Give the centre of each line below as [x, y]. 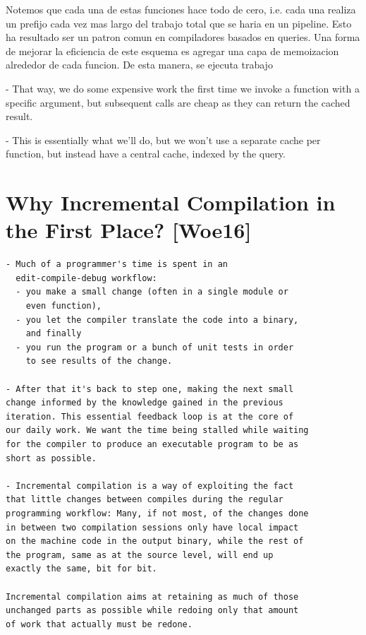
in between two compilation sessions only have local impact [152, 527]
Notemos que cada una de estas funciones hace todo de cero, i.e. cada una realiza [181, 9]
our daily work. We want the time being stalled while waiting [157, 431]
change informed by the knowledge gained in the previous [145, 403]
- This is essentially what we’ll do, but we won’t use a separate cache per [163, 140]
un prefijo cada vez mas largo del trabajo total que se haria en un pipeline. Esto [179, 23]
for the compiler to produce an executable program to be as [152, 444]
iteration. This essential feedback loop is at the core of [150, 416]
